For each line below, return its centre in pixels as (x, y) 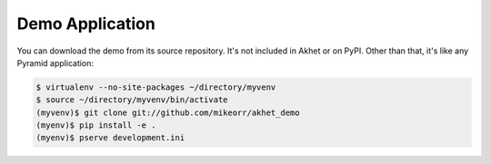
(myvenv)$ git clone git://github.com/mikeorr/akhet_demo (168, 112)
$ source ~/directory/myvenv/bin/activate (132, 100)
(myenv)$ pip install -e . (96, 125)
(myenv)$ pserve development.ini (110, 138)
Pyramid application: (55, 63)
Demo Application (86, 24)
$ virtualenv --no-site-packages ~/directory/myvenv (156, 87)
